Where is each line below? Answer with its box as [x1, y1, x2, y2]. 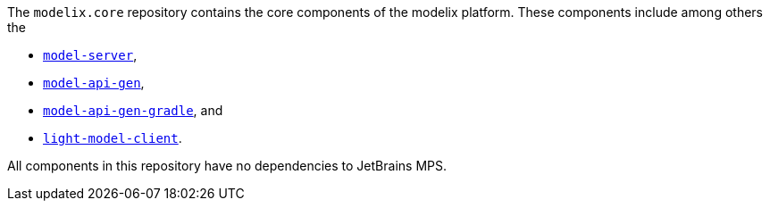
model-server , [43, 47, 138, 62]
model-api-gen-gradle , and [43, 103, 223, 118]
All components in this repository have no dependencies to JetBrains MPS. [7, 158, 447, 173]
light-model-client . [43, 130, 182, 146]
